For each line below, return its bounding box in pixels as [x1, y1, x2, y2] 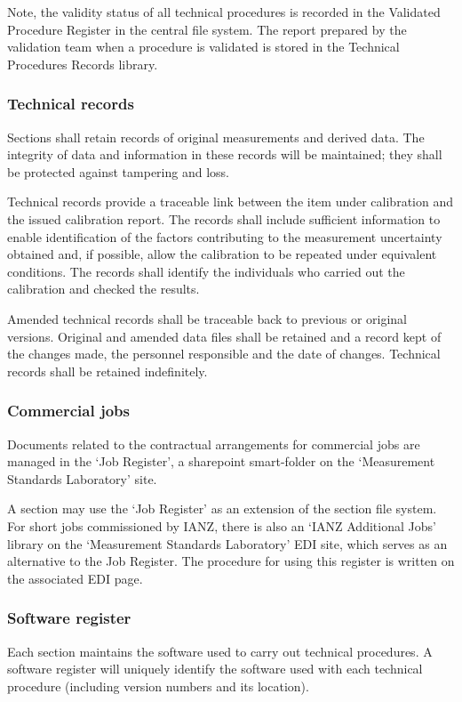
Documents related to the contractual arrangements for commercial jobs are [7, 434, 420, 453]
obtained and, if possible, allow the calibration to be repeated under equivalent [7, 245, 437, 263]
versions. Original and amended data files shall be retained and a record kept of [7, 327, 442, 345]
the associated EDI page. [7, 569, 143, 587]
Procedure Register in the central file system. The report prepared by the [7, 20, 407, 38]
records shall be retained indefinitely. [7, 361, 208, 380]
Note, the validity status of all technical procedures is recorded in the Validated [7, 3, 441, 20]
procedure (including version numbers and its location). [7, 676, 309, 695]
